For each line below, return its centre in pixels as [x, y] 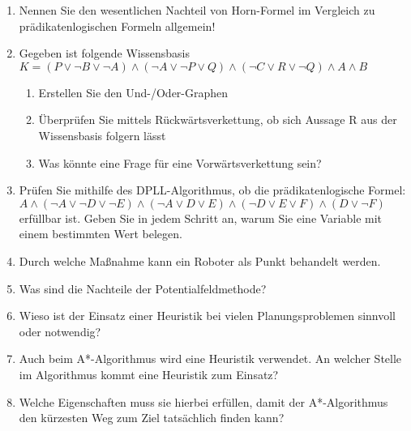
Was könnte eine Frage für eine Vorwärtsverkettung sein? [180, 162]
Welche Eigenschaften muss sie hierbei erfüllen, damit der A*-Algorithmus [203, 401]
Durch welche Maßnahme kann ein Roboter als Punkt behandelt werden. [200, 260]
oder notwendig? [60, 331]
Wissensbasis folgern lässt [102, 135]
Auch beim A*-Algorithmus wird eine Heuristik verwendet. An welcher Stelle [210, 358]
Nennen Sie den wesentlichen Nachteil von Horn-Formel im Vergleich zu [197, 10]
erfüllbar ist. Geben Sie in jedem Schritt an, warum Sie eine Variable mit [201, 218]
